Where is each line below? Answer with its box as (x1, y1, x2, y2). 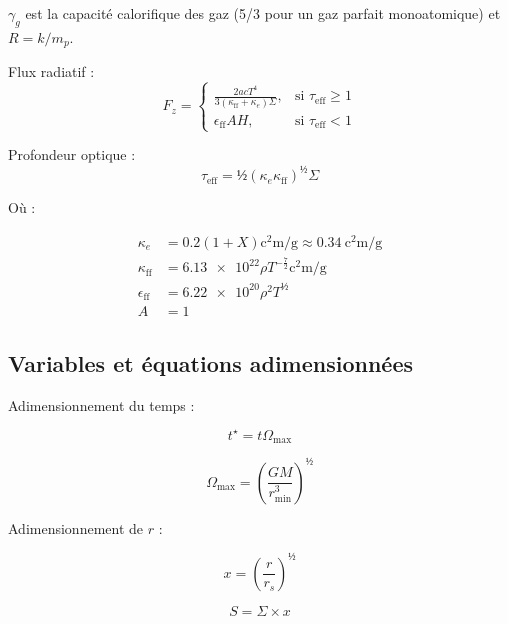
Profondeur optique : (8, 144, 136, 165)
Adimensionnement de (8, 517, 144, 538)
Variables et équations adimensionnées (8, 347, 414, 378)
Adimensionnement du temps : (8, 394, 195, 415)
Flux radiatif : (8, 61, 95, 82)
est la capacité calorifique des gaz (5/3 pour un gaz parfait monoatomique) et (25, 3, 501, 23)
